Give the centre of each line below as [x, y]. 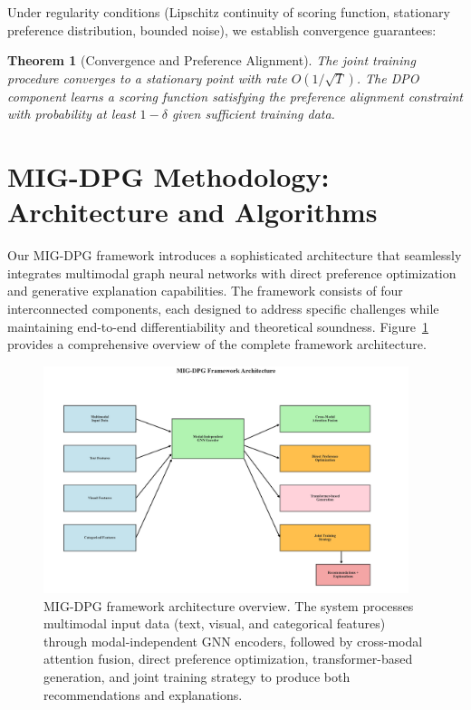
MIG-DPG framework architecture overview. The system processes [229, 605]
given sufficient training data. [253, 114]
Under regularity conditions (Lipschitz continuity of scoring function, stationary [229, 12]
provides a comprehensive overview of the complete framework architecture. [217, 344]
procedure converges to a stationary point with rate [147, 78]
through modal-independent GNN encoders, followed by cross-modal [233, 641]
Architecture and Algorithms [192, 212]
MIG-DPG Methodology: [168, 176]
